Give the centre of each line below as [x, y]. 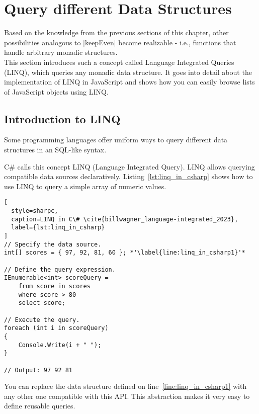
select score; [42, 303]
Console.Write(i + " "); [60, 345]
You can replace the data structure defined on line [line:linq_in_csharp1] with [125, 386]
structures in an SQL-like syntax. [55, 150]
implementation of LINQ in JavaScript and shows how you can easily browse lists [129, 82]
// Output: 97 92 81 [38, 370]
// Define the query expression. [60, 269]
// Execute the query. [42, 320]
